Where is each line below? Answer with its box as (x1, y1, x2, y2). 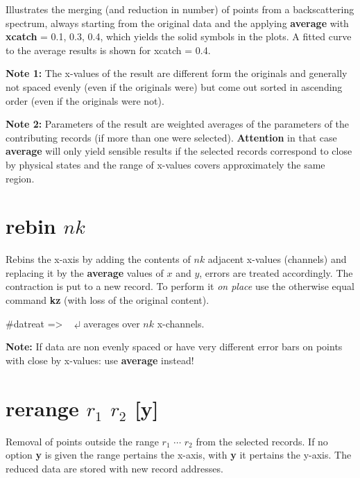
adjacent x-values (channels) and (207, 252, 347, 266)
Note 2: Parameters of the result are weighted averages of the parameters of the (6, 117, 350, 131)
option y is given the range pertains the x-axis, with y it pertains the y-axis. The (6, 447, 352, 462)
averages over (83, 316, 140, 330)
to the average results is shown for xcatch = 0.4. (6, 42, 211, 57)
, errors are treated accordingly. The (199, 265, 353, 280)
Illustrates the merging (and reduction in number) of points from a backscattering (6, 2, 354, 16)
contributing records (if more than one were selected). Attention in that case (6, 130, 337, 144)
